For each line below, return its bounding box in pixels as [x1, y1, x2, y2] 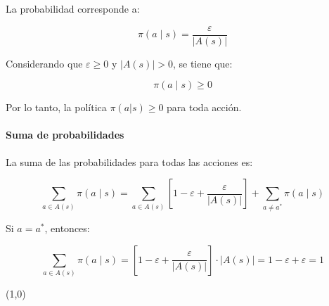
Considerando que [6, 56, 83, 70]
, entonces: [44, 221, 90, 236]
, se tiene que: [172, 56, 233, 70]
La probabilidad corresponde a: [6, 1, 140, 15]
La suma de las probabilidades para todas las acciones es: [6, 154, 253, 169]
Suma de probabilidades [6, 127, 124, 142]
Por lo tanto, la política [6, 100, 107, 115]
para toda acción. [167, 100, 242, 115]
